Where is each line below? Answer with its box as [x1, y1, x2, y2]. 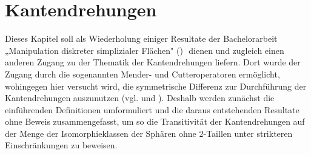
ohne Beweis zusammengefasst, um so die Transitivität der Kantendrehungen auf [5, 115, 305, 128]
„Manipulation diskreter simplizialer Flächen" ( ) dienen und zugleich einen [5, 44, 284, 56]
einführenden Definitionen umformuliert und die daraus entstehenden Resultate [5, 103, 299, 116]
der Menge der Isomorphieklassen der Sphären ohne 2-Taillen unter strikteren [5, 127, 293, 139]
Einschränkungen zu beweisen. [5, 139, 118, 151]
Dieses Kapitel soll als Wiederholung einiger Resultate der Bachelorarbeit [5, 32, 278, 45]
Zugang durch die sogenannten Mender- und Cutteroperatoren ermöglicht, [5, 67, 280, 80]
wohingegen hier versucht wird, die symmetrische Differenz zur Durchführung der [5, 79, 307, 92]
